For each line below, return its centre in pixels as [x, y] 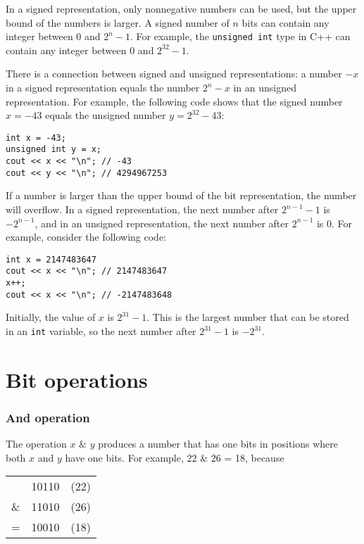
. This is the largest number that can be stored [248, 317]
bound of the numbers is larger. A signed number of [118, 22]
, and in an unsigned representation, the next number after [162, 223]
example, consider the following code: [86, 237]
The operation [36, 444]
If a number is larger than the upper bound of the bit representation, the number [181, 195]
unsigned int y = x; [54, 150]
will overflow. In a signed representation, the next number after [142, 209]
